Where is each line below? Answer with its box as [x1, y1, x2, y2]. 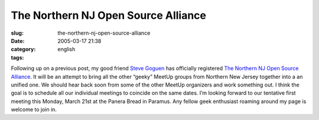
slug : [11, 29, 24, 36]
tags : [11, 54, 24, 61]
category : [11, 46, 36, 53]
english [57, 46, 76, 53]
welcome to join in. [11, 106, 57, 113]
